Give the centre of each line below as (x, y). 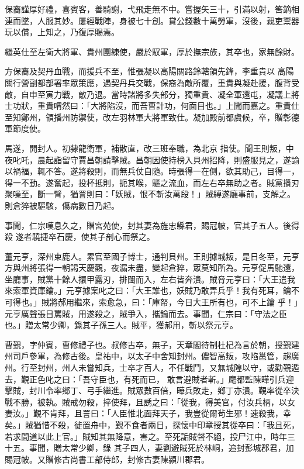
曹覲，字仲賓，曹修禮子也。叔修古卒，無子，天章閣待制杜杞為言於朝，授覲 (148, 344)
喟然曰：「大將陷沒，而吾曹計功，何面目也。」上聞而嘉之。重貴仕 (176, 106)
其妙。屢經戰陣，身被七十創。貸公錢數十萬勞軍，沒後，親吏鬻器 (176, 20)
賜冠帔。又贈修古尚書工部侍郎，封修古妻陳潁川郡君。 (107, 459)
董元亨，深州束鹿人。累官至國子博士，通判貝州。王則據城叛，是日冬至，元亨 (152, 256)
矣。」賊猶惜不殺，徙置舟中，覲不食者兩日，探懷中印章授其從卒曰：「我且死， (152, 425)
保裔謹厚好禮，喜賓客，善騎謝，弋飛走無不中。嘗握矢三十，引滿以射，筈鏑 (148, 9)
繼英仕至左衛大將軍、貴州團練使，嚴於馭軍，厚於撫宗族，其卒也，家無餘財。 (152, 51)
